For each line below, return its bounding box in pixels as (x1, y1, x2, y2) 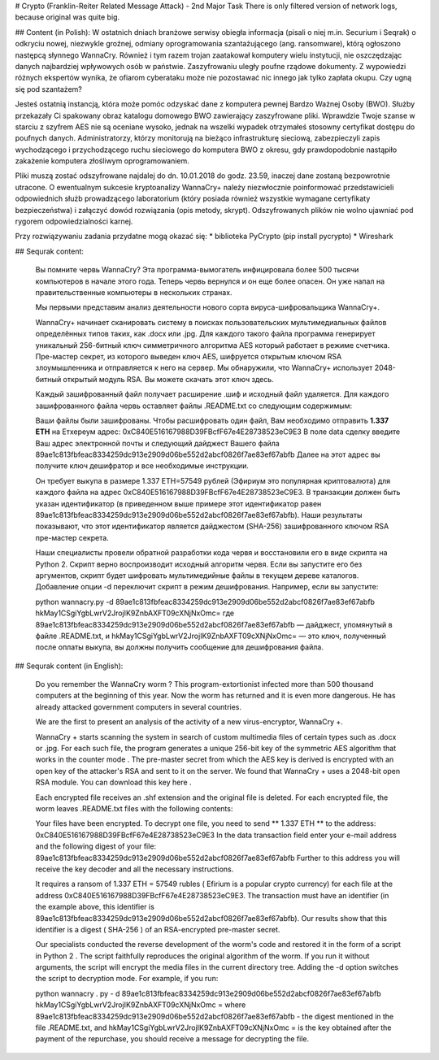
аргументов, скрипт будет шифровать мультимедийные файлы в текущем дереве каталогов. (35, 570, 359, 580)
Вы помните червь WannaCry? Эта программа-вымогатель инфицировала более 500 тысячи (35, 265, 359, 275)
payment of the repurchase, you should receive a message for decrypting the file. (35, 1034, 310, 1044)
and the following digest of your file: (35, 841, 157, 851)
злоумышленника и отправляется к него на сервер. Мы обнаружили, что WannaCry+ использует (35, 363, 373, 373)
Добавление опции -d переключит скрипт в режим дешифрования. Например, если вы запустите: (35, 582, 379, 592)
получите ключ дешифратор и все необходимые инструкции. (35, 461, 250, 471)
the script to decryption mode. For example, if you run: (35, 974, 219, 984)
